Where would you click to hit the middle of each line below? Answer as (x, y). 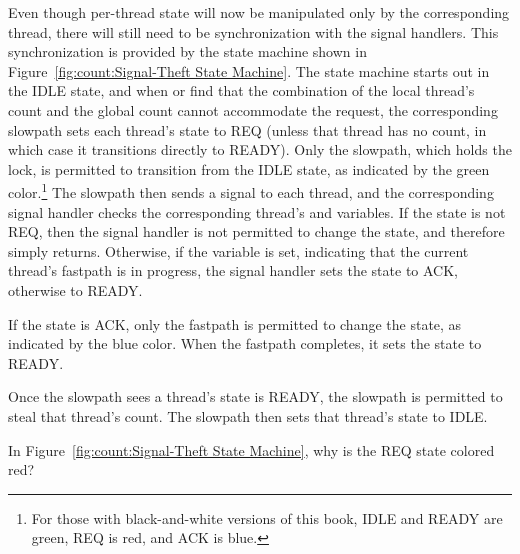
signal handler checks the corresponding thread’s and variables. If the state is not (257, 211)
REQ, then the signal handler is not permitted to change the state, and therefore (256, 231)
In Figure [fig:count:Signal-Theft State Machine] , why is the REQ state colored (251, 449)
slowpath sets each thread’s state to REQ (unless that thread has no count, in (247, 129)
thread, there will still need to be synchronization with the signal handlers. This (253, 31)
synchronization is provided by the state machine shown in (187, 51)
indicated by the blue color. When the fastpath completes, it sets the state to (245, 343)
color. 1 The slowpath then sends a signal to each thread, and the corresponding (251, 190)
